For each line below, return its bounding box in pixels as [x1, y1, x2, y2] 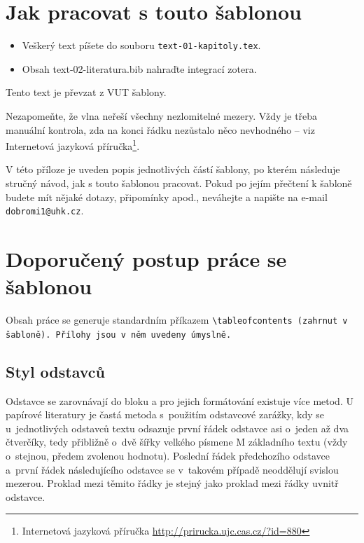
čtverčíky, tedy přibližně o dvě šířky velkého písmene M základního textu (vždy [6, 434, 348, 449]
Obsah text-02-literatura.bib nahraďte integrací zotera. [22, 61, 257, 76]
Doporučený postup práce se [6, 245, 287, 273]
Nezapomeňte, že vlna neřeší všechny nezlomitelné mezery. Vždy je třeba [6, 108, 318, 123]
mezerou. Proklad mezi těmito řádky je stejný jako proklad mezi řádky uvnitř [6, 476, 339, 490]
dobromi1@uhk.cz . [6, 203, 84, 218]
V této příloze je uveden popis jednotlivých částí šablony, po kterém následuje [6, 162, 340, 177]
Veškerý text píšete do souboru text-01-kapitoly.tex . [22, 38, 261, 53]
